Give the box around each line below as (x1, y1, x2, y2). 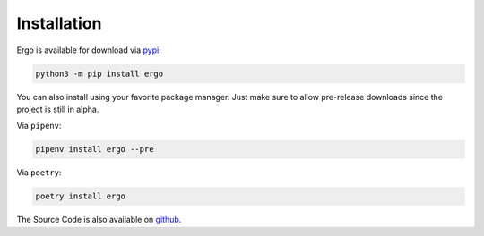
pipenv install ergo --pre (35, 144, 154, 155)
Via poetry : (16, 167, 62, 178)
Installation (16, 13, 102, 33)
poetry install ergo (35, 191, 125, 201)
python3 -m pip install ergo (35, 68, 164, 79)
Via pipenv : (16, 121, 62, 131)
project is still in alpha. (16, 104, 99, 114)
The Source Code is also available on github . (16, 215, 182, 225)
